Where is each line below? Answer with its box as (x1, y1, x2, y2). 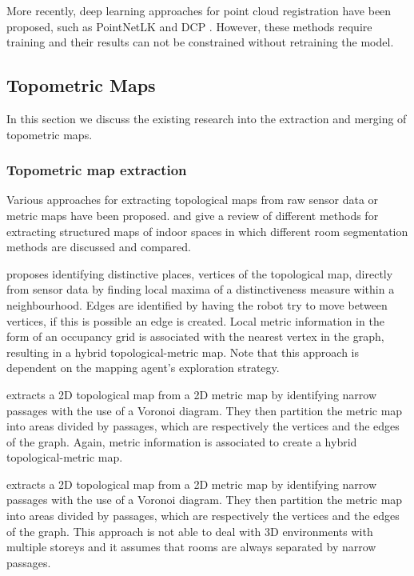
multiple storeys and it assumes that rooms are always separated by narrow (6, 538, 376, 555)
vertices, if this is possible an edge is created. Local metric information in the (6, 312, 384, 329)
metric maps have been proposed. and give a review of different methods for (6, 206, 379, 223)
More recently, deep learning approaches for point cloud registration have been (6, 2, 392, 18)
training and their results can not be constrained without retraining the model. (6, 34, 394, 50)
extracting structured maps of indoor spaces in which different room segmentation (6, 222, 408, 239)
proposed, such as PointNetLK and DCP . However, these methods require (6, 18, 372, 34)
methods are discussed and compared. (6, 238, 191, 255)
